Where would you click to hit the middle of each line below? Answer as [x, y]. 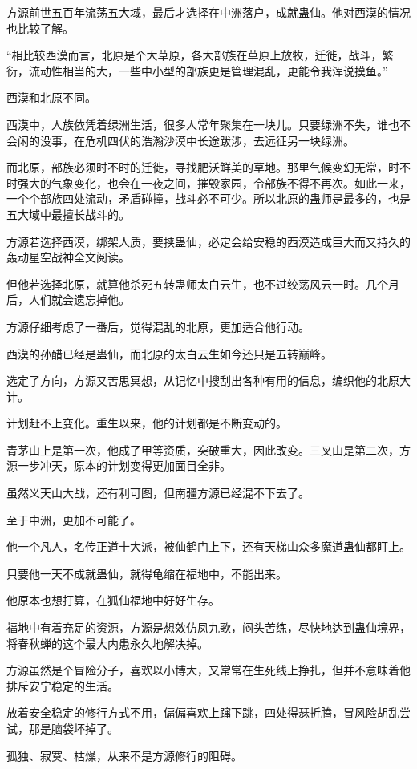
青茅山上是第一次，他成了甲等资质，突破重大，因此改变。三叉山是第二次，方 [208, 449]
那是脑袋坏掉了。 [73, 728]
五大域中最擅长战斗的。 [68, 214]
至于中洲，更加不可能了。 [74, 519]
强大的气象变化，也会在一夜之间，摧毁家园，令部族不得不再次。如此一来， [214, 182]
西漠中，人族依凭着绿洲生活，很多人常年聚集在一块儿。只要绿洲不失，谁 [197, 124]
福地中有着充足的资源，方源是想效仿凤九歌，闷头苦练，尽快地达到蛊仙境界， [208, 627]
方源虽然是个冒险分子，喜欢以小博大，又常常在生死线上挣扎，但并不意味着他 [208, 670]
